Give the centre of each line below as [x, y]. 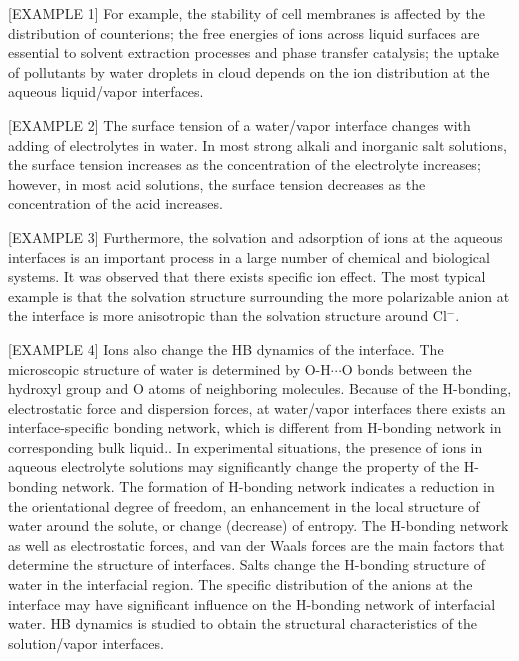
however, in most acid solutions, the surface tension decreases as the [217, 183]
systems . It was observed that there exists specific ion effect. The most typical [247, 276]
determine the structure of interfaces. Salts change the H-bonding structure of [246, 564]
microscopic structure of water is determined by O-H [169, 368]
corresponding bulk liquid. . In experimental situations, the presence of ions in [245, 446]
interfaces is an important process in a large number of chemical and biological [249, 256]
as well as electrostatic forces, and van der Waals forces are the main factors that [256, 544]
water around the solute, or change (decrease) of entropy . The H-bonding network [258, 525]
